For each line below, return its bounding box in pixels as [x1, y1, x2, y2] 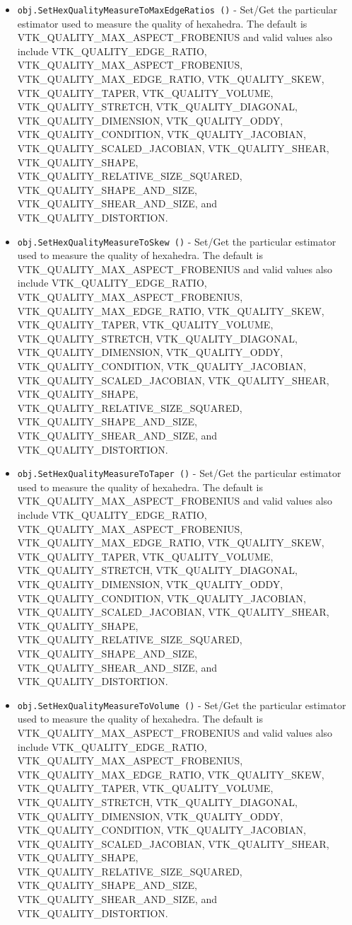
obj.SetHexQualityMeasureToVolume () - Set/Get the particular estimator [17, 697, 346, 712]
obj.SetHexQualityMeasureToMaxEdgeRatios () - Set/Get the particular [17, 2, 338, 16]
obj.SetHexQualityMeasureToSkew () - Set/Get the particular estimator [17, 234, 336, 248]
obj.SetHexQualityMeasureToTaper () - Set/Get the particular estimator [17, 466, 341, 481]
